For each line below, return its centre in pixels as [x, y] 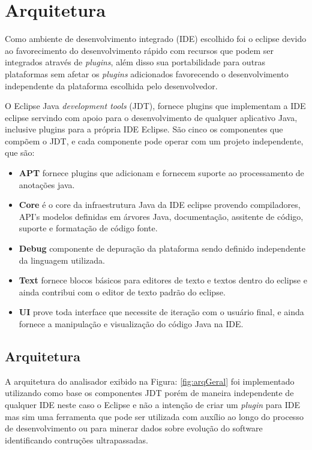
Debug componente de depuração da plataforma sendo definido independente [162, 248]
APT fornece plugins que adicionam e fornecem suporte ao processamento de [161, 173]
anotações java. [47, 184]
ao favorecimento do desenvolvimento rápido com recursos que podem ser [139, 50]
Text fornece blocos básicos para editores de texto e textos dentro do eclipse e [163, 280]
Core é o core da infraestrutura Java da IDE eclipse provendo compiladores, [160, 205]
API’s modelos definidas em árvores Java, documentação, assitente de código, [161, 216]
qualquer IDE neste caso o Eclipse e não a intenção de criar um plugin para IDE [153, 404]
